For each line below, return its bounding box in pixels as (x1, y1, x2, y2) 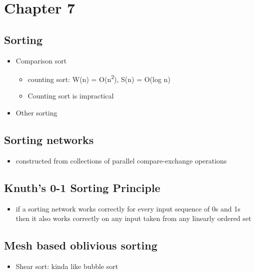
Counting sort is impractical (27, 90, 114, 101)
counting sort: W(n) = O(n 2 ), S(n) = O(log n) (27, 72, 170, 84)
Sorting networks (4, 132, 94, 147)
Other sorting (15, 107, 57, 118)
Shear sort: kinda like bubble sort (15, 261, 118, 271)
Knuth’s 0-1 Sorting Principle (4, 179, 160, 195)
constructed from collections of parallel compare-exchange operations (15, 155, 227, 165)
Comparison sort (15, 55, 67, 65)
